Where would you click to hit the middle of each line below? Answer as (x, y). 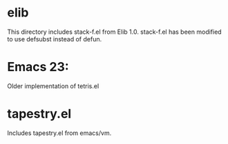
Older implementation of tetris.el (53, 86)
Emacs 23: (38, 67)
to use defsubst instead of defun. (55, 39)
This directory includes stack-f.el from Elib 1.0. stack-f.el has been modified (115, 32)
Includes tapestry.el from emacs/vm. (59, 133)
